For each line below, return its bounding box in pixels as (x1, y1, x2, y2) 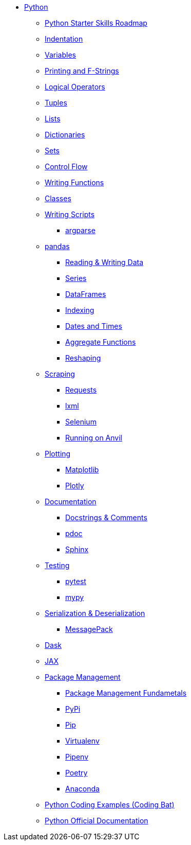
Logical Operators (45, 82, 105, 91)
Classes (45, 194, 71, 203)
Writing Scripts (45, 210, 95, 219)
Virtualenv (65, 736, 100, 745)
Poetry (65, 768, 88, 777)
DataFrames (65, 290, 106, 298)
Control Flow (45, 162, 88, 171)
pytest (65, 577, 86, 586)
